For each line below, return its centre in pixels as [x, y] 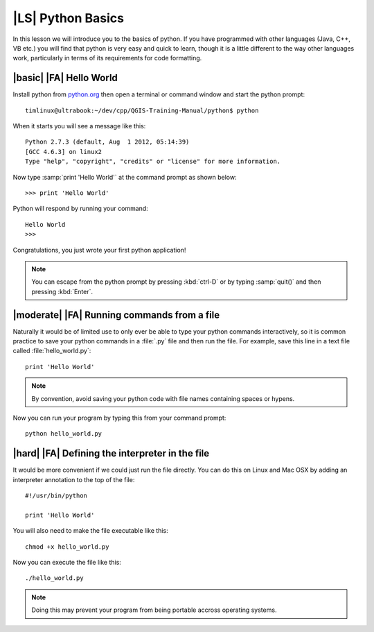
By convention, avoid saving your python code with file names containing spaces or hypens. [163, 398]
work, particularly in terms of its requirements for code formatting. [107, 58]
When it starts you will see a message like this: [79, 126]
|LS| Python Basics [69, 18]
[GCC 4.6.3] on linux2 [64, 152]
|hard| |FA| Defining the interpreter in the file [111, 453]
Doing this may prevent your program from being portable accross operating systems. [154, 610]
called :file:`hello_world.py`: [52, 351]
